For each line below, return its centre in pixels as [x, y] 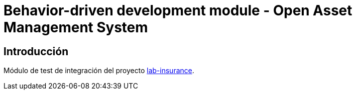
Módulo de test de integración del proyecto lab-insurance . [99, 71]
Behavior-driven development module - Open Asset [178, 10]
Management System [76, 27]
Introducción [36, 51]
